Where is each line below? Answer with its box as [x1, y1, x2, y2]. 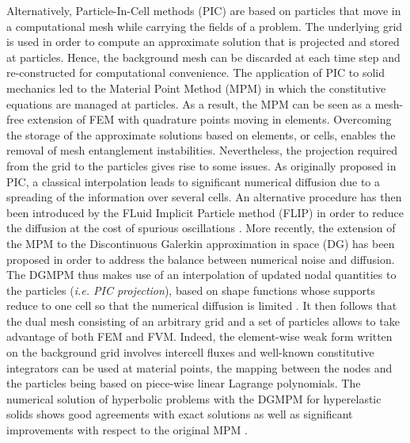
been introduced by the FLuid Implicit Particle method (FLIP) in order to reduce [6, 204, 404, 220]
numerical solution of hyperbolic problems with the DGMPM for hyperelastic [6, 390, 382, 407]
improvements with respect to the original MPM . [6, 422, 248, 438]
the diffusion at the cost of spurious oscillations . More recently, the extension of [6, 220, 396, 236]
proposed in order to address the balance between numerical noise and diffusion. [6, 250, 395, 267]
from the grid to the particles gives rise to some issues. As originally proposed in [6, 157, 397, 174]
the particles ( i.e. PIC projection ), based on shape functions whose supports [6, 281, 376, 298]
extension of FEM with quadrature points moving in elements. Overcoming [27, 111, 392, 128]
